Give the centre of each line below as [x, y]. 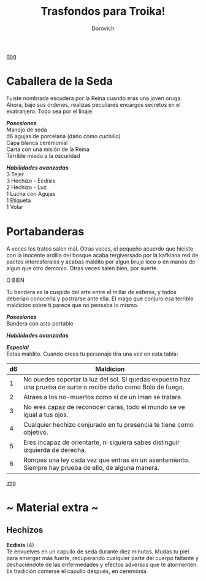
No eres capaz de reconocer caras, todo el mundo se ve [104, 407]
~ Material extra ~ [53, 507]
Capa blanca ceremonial [37, 142]
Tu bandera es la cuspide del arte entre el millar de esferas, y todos [91, 292]
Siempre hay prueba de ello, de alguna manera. [91, 467]
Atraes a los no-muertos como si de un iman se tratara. [103, 397]
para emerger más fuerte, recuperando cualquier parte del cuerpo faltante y [103, 558]
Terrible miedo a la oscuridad [44, 155]
